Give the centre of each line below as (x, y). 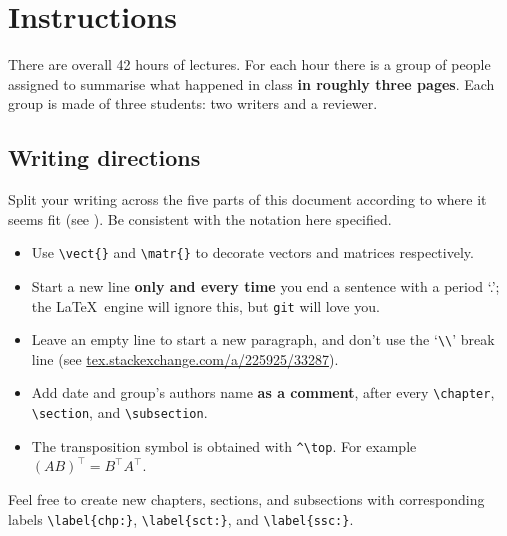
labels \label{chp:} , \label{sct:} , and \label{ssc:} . (181, 518)
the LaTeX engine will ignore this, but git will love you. (205, 305)
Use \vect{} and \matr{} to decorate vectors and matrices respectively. (252, 252)
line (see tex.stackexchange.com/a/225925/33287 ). (185, 358)
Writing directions (104, 157)
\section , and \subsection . (119, 412)
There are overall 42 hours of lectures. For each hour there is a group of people (249, 64)
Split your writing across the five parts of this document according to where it (247, 199)
